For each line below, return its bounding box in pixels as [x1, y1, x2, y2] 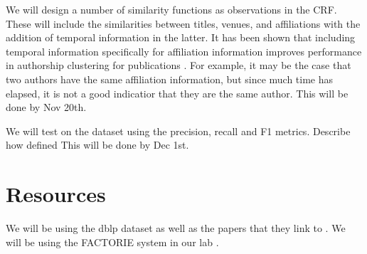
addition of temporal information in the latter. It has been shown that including [6, 30, 356, 45]
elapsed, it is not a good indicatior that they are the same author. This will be [6, 85, 349, 100]
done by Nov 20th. [6, 100, 87, 115]
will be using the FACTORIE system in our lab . [6, 234, 219, 249]
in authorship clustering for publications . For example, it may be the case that [6, 58, 351, 73]
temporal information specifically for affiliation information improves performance [6, 43, 362, 58]
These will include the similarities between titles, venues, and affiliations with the [6, 16, 361, 31]
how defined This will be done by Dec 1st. [6, 137, 189, 152]
